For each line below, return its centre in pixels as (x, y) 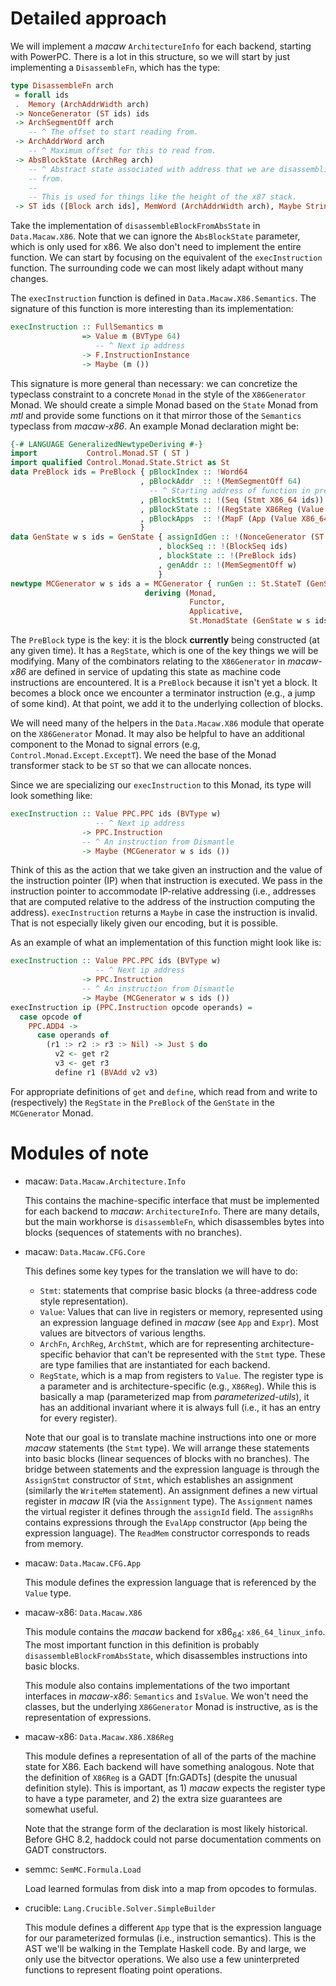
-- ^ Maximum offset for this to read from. (122, 151)
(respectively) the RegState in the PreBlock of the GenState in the (142, 1102)
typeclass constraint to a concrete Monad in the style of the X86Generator (158, 394)
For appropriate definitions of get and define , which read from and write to (164, 1091)
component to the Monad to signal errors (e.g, (105, 744)
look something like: (51, 796)
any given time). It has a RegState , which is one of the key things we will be (164, 651)
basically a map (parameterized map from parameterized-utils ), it (174, 1396)
